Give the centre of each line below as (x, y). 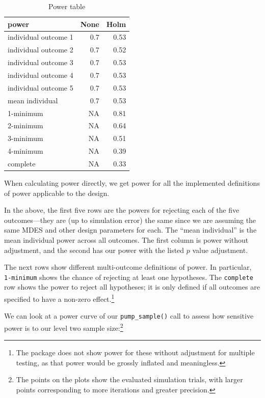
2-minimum (25, 125)
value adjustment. (220, 250)
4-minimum (25, 151)
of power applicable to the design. (57, 193)
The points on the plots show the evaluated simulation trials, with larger (129, 379)
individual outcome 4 (41, 75)
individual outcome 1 (41, 37)
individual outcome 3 (41, 62)
